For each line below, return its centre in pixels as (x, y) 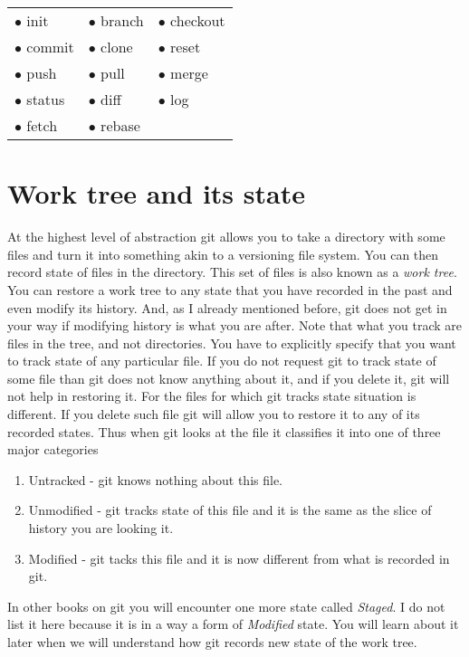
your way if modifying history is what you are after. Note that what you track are (235, 325)
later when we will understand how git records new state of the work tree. (212, 642)
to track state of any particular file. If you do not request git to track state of (222, 361)
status (46, 99)
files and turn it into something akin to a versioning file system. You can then (223, 254)
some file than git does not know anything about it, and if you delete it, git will (229, 378)
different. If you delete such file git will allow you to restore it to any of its (214, 414)
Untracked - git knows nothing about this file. (156, 479)
